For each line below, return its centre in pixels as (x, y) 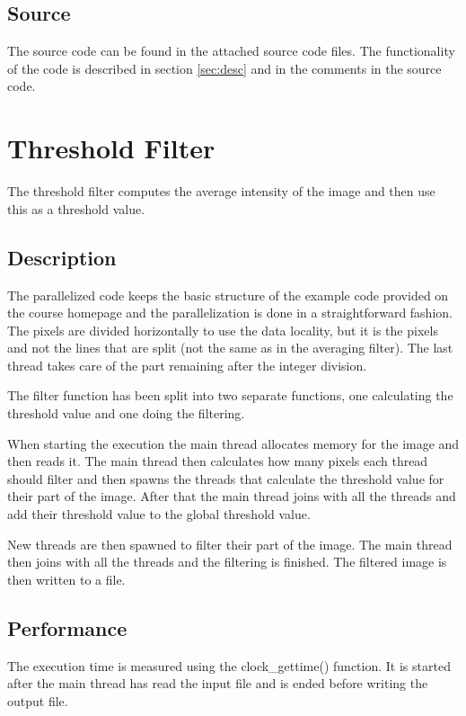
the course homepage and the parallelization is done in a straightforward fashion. (230, 313)
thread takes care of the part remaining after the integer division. (187, 365)
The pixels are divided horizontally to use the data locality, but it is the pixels (223, 330)
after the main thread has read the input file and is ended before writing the (218, 683)
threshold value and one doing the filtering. (126, 413)
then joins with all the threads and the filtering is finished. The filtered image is (227, 562)
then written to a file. (66, 579)
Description (62, 257)
